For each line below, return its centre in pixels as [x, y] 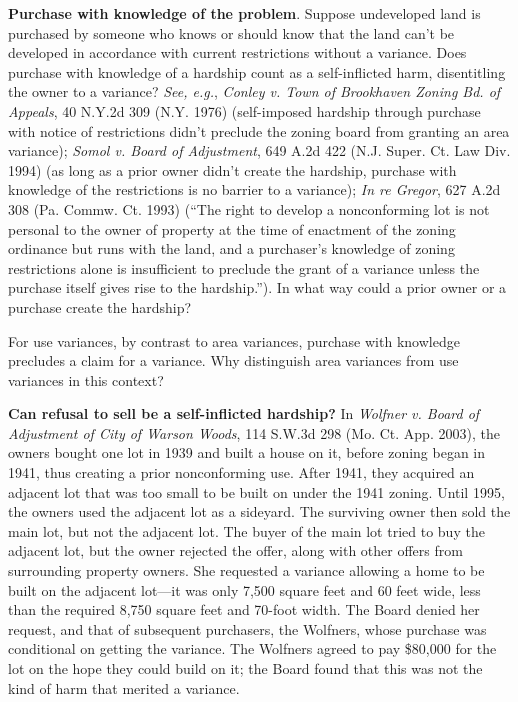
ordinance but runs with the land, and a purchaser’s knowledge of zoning [231, 248]
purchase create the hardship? [100, 306]
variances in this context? [86, 379]
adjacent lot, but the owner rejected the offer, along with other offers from [235, 550]
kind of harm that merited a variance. [124, 687]
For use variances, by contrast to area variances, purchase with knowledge [234, 340]
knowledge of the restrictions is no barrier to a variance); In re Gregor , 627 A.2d [254, 189]
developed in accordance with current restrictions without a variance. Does [237, 52]
